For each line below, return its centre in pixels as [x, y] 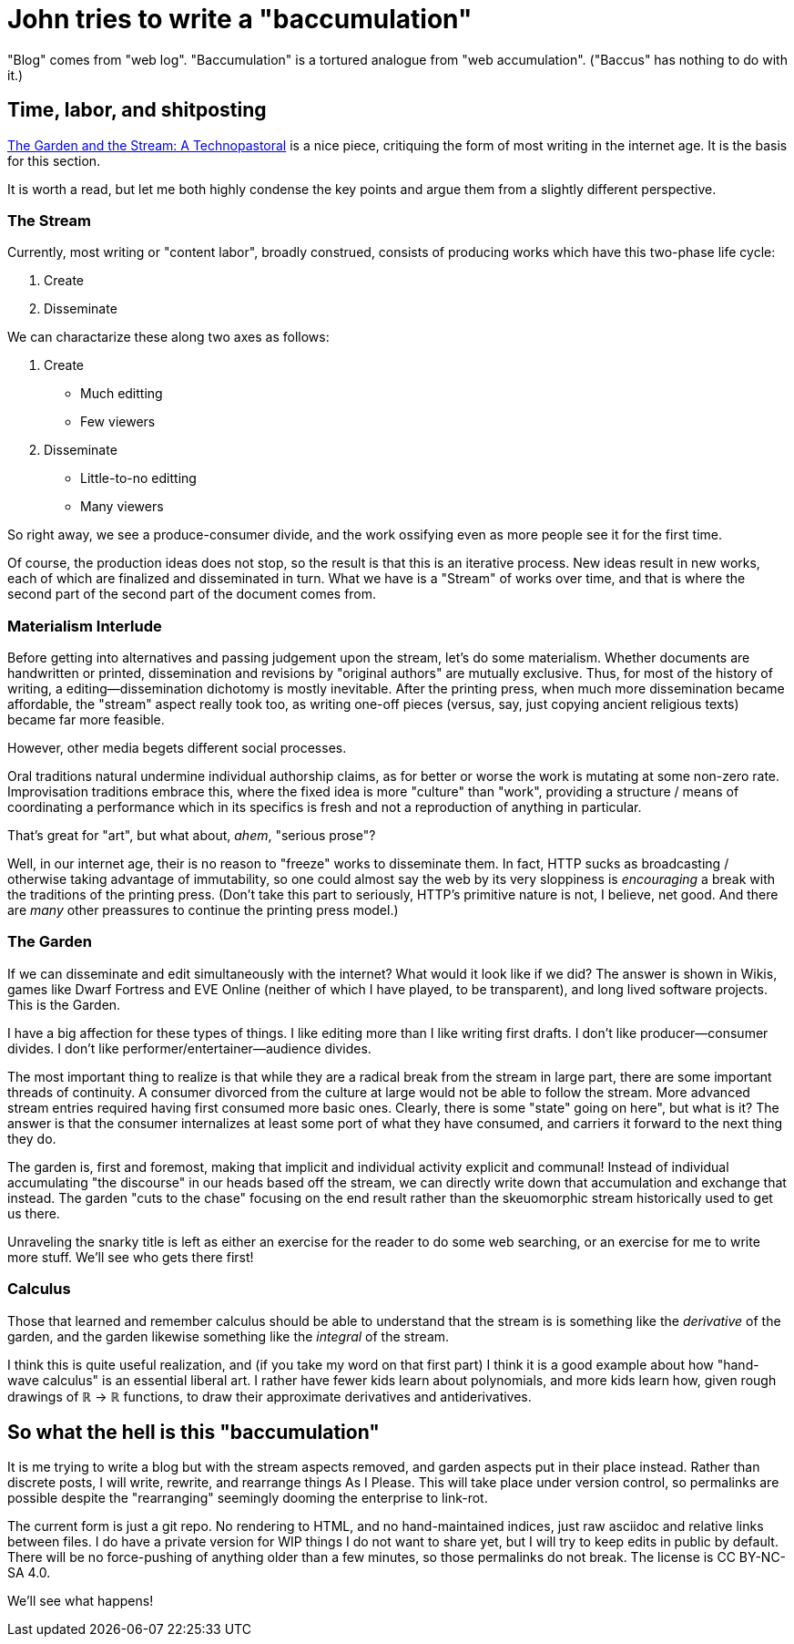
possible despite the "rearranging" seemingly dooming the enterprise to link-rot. [248, 1498]
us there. [34, 1213]
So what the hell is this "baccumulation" [193, 1433]
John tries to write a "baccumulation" [240, 19]
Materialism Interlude [85, 626]
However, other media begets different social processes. [177, 748]
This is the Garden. [64, 1004]
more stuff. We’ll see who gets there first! [131, 1257]
